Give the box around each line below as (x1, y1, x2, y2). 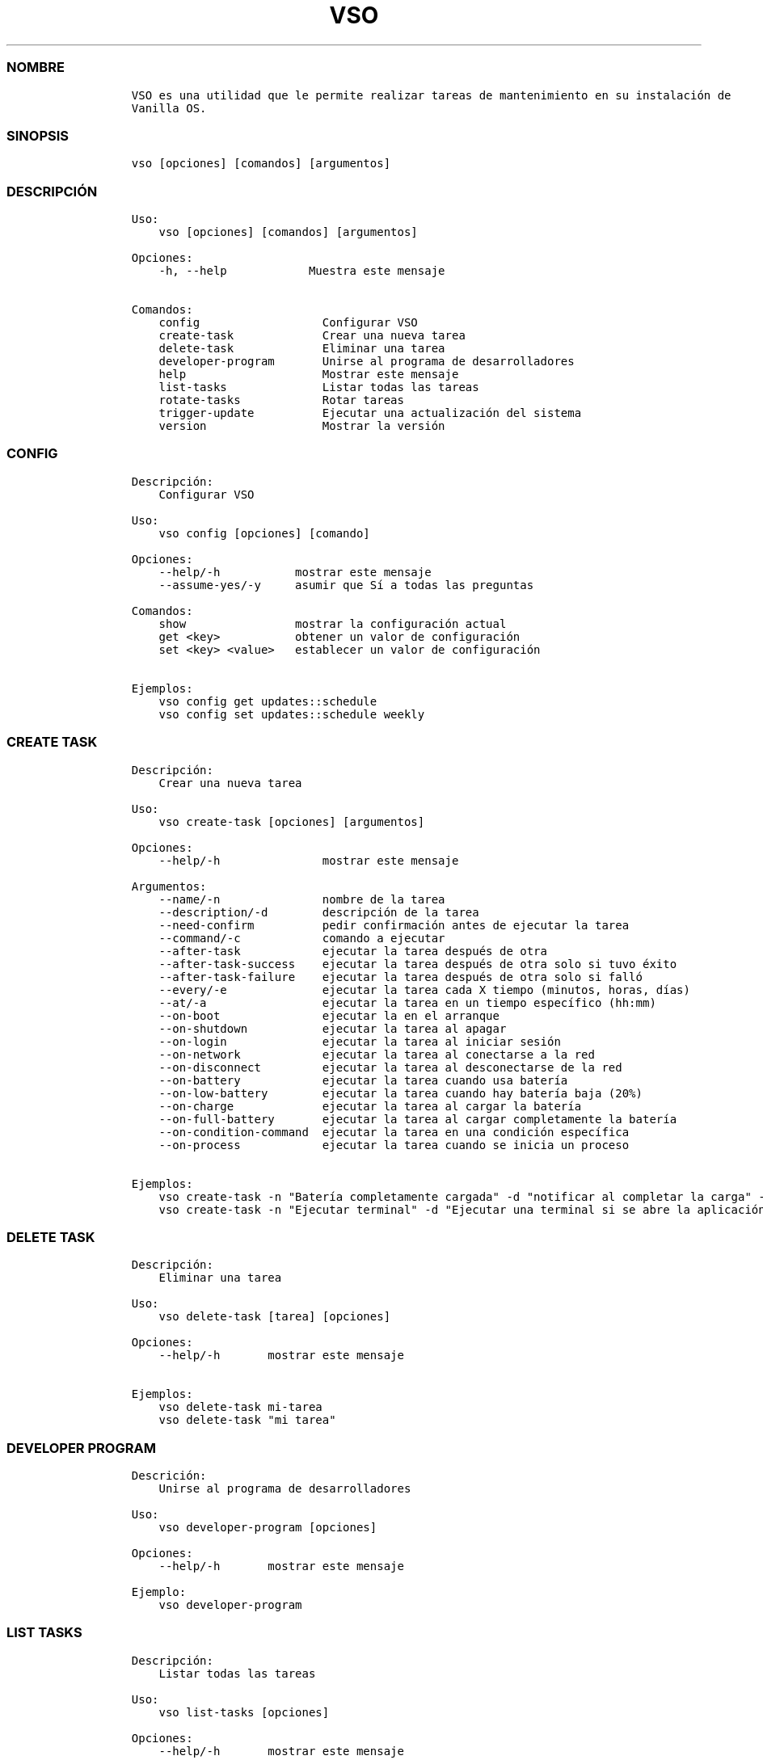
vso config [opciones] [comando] (158, 526, 370, 540)
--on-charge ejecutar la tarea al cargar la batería (158, 1099, 582, 1113)
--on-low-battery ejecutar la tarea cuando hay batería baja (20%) (158, 1086, 643, 1100)
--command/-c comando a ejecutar (158, 931, 445, 945)
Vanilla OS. (131, 101, 207, 115)
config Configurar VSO (158, 316, 418, 329)
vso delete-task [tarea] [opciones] (158, 1310, 391, 1324)
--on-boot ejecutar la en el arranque (158, 1008, 500, 1022)
